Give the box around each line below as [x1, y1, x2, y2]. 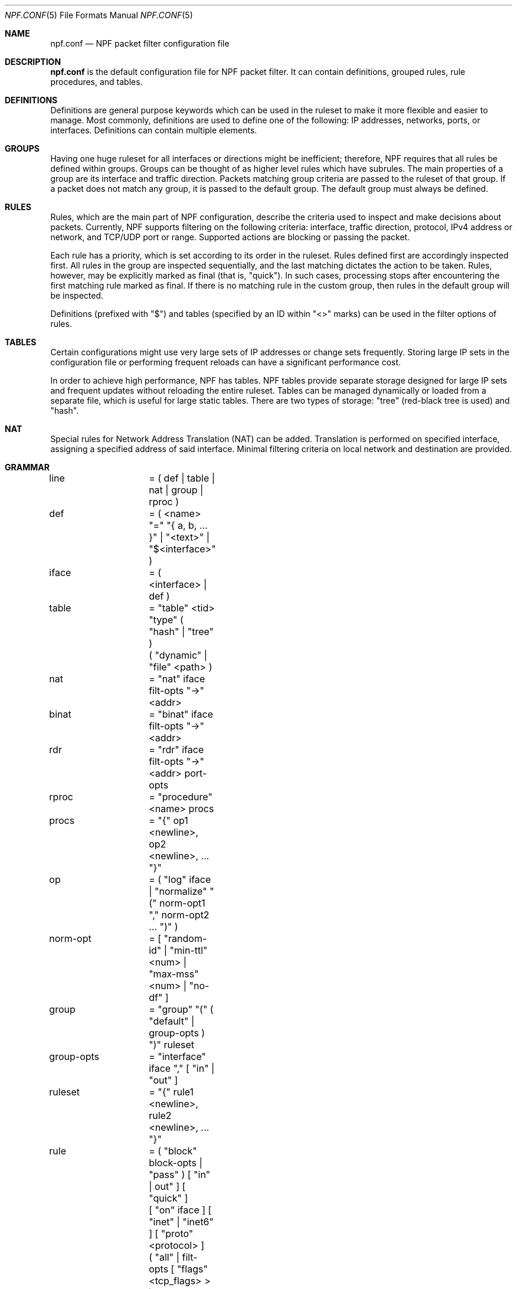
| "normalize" [149, 885, 207, 897]
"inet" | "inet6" [149, 1216, 214, 1228]
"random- [163, 933, 207, 944]
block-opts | [149, 1157, 202, 1169]
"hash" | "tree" [149, 626, 214, 637]
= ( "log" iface [149, 873, 211, 885]
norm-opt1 [159, 897, 205, 909]
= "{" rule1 [149, 1086, 194, 1098]
